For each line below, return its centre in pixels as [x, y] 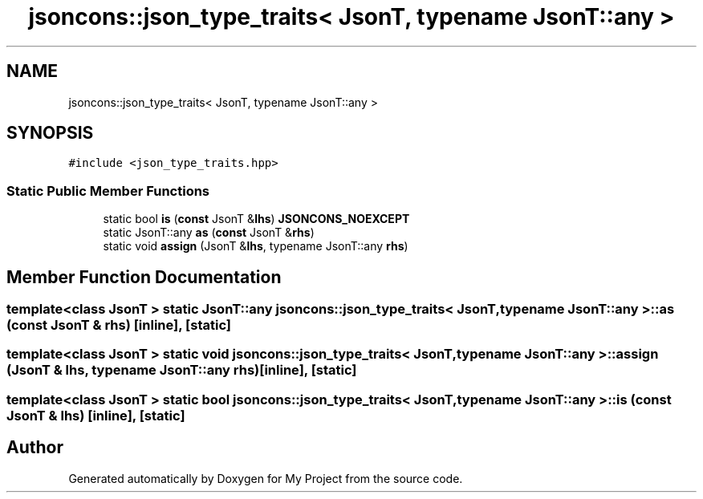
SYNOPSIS [50, 133]
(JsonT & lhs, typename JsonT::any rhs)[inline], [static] [182, 370]
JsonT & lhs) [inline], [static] [96, 415]
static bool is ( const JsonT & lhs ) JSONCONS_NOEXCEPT [256, 219]
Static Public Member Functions [108, 191]
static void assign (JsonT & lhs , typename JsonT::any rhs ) [256, 246]
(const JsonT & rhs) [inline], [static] [119, 325]
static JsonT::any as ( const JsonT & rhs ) [209, 233]
